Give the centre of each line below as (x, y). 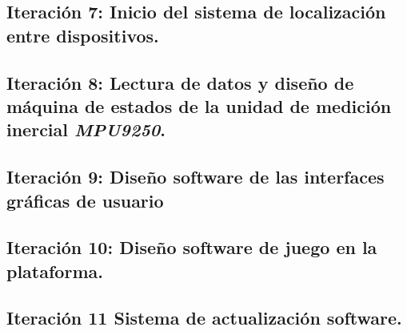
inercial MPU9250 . (86, 129)
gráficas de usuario (85, 200)
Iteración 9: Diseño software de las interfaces (196, 177)
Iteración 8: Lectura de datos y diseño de (180, 82)
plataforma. (55, 270)
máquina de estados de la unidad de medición (199, 105)
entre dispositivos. (83, 35)
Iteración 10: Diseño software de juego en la (192, 247)
